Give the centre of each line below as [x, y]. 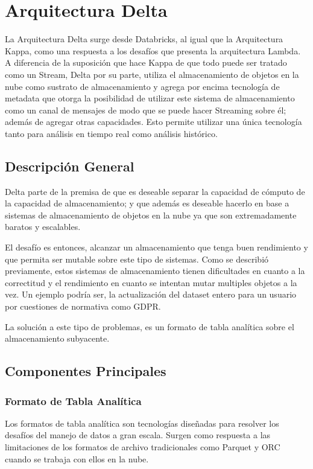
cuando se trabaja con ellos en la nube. [77, 458]
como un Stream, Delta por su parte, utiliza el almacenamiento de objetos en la [152, 74]
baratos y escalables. [43, 227]
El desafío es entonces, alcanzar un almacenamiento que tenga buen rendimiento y [156, 247]
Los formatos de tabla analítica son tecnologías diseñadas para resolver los [142, 423]
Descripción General [70, 166]
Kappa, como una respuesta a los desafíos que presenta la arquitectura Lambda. [153, 50]
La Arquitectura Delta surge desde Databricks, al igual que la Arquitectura [144, 39]
